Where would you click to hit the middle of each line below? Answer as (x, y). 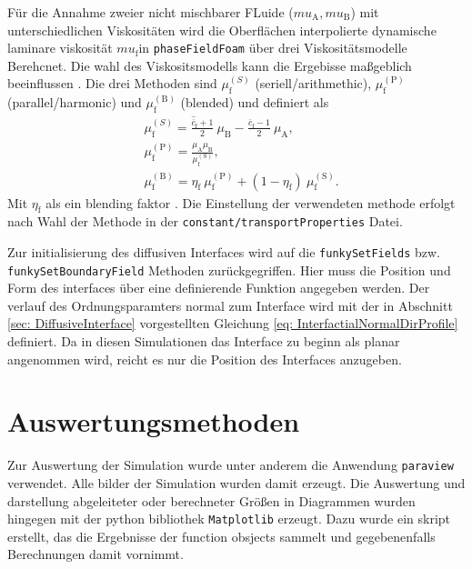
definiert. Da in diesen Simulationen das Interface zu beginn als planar (204, 341)
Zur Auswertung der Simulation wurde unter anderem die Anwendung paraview (231, 465)
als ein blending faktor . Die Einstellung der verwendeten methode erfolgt (251, 202)
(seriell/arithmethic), (313, 83)
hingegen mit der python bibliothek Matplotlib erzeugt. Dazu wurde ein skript (229, 519)
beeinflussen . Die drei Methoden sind (112, 83)
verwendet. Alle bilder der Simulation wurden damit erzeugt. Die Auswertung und (236, 483)
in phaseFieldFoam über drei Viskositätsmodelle (273, 48)
